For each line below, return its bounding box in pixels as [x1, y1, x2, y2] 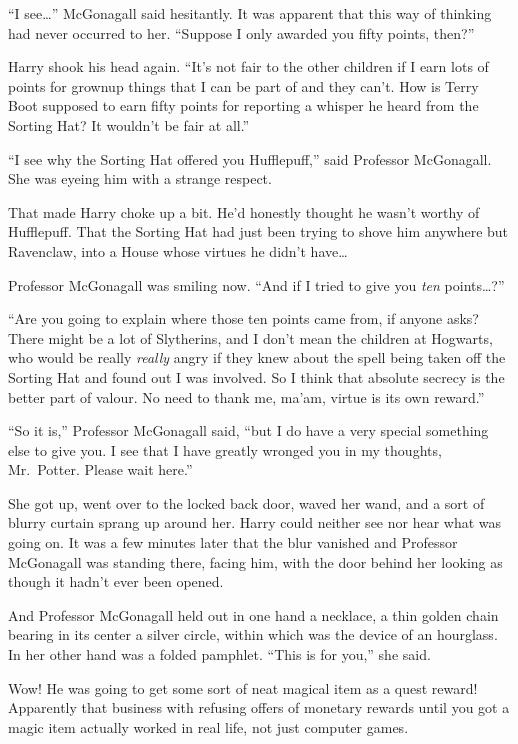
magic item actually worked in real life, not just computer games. [8, 716, 409, 737]
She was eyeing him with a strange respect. [8, 168, 272, 189]
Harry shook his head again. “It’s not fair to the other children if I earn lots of [8, 56, 489, 77]
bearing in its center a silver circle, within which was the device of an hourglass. [8, 624, 498, 645]
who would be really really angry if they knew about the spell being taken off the [8, 347, 506, 368]
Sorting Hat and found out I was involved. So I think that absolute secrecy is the [8, 366, 505, 387]
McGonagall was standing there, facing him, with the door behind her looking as [8, 551, 503, 572]
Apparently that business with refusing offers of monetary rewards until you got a [8, 697, 510, 718]
